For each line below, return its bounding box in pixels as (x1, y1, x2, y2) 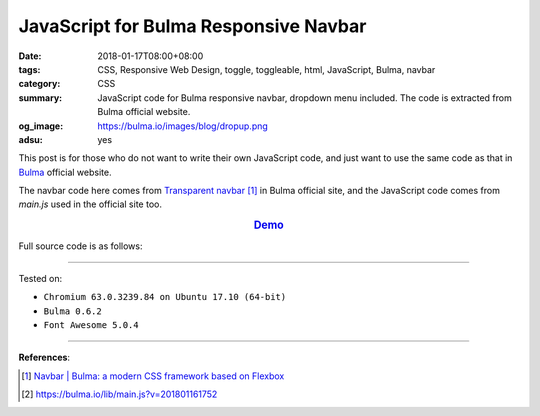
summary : (18, 91, 63, 104)
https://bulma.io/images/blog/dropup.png (97, 120, 269, 132)
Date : (18, 50, 42, 62)
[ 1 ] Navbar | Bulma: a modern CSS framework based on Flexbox (21, 370, 285, 382)
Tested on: (18, 272, 63, 284)
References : (18, 351, 70, 364)
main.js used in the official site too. (18, 198, 162, 210)
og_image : (18, 120, 64, 132)
